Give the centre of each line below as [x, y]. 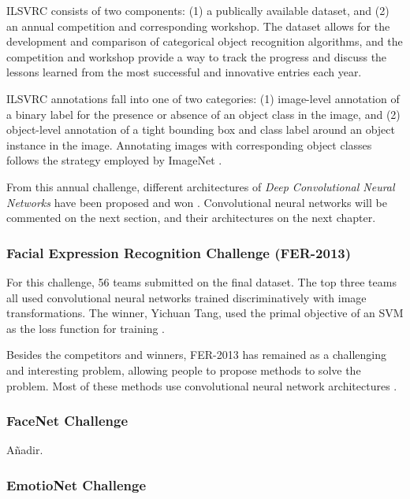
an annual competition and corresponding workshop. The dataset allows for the [198, 26]
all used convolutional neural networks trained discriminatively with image [186, 297]
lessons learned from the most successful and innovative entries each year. [184, 72]
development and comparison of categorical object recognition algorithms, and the [205, 41]
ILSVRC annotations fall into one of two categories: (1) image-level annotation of [203, 98]
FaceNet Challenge [67, 421]
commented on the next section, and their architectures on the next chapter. [191, 218]
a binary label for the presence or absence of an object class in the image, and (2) [203, 114]
